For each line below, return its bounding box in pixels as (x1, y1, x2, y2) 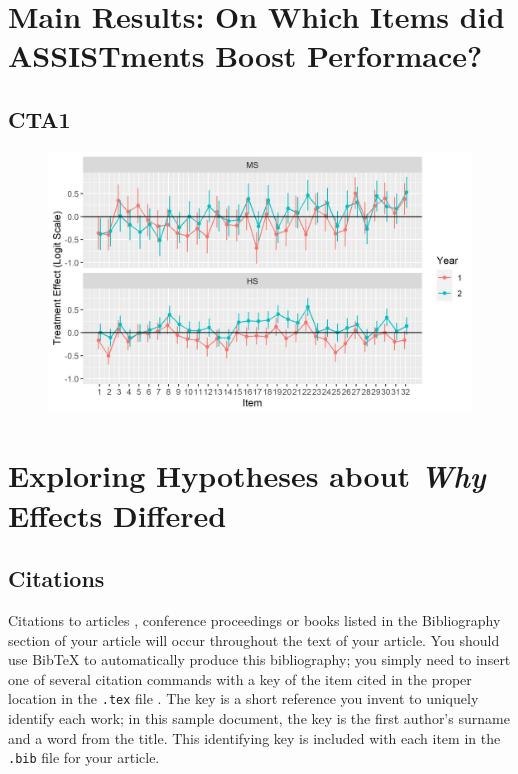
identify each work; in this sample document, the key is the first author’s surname (8, 708, 510, 729)
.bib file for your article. (8, 747, 160, 768)
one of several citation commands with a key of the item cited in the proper (8, 668, 472, 689)
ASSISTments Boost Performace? (8, 35, 483, 76)
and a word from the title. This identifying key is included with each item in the (8, 727, 501, 748)
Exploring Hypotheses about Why (8, 455, 486, 497)
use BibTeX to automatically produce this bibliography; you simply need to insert (8, 649, 511, 670)
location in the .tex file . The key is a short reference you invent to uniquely (8, 688, 479, 709)
